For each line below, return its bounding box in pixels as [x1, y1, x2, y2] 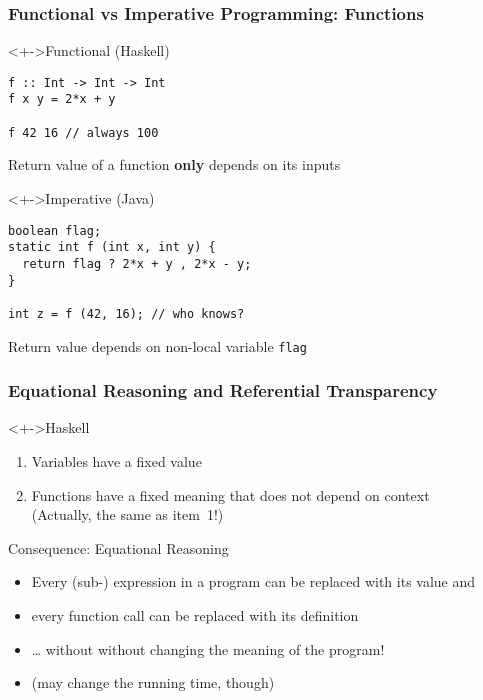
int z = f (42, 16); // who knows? [8, 306, 245, 321]
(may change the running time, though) [31, 672, 275, 693]
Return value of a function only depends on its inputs [8, 154, 341, 175]
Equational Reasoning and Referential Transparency [8, 378, 438, 403]
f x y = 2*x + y [8, 92, 116, 107]
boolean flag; [8, 223, 102, 238]
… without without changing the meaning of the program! [31, 638, 385, 659]
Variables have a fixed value [31, 451, 202, 472]
